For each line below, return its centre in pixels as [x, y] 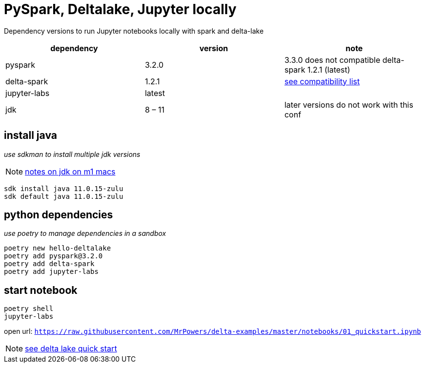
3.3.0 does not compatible [332, 60]
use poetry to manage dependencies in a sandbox [85, 233]
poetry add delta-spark [49, 264]
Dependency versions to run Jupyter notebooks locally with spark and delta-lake [134, 31]
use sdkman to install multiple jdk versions [72, 154]
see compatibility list [322, 81]
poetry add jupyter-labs [51, 272]
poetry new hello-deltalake [58, 248]
